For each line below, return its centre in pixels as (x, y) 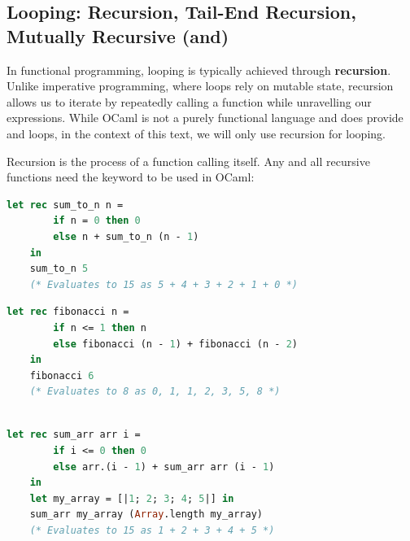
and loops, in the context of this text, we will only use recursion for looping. (196, 133)
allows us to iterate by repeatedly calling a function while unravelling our (189, 101)
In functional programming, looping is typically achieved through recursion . (199, 70)
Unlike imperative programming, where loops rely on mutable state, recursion (200, 86)
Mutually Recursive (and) (118, 35)
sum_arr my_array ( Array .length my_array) (146, 515)
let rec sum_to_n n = (65, 205)
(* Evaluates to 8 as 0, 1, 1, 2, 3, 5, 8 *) (155, 392)
